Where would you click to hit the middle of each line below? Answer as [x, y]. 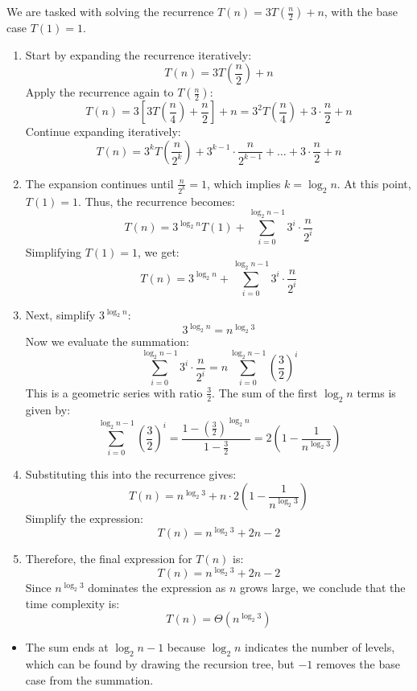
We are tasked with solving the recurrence [110, 11]
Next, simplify [60, 315]
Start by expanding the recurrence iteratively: [138, 54]
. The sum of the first [265, 392]
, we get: [159, 252]
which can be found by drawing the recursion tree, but [160, 664]
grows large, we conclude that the [323, 588]
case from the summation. [89, 679]
